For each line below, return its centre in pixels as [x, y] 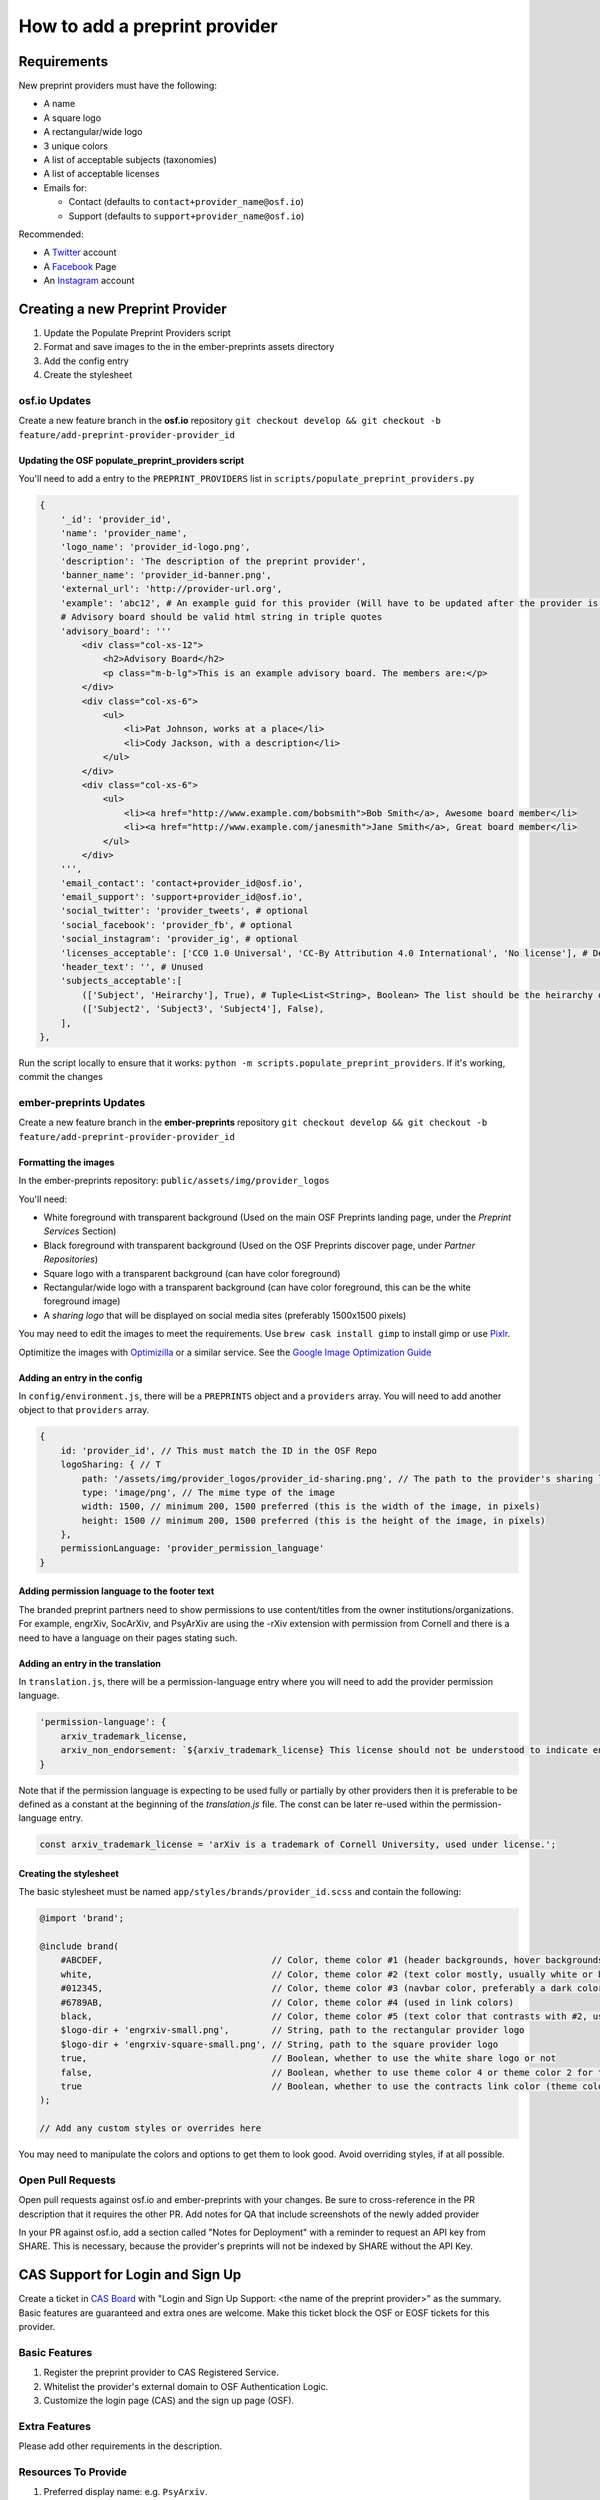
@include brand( [79, 1946]
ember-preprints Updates [82, 1103]
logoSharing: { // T [111, 1464]
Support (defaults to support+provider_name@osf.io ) [186, 216]
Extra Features [55, 2426]
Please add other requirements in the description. [120, 2446]
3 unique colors [76, 146]
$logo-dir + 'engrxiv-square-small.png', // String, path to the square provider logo [279, 2044]
